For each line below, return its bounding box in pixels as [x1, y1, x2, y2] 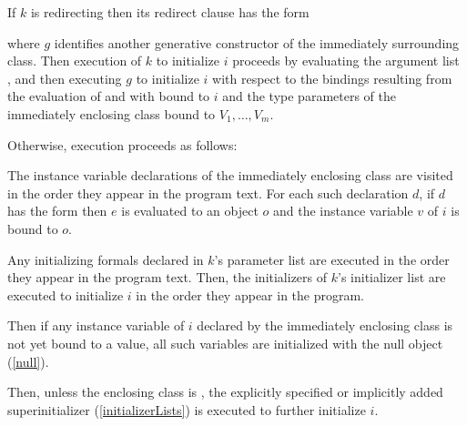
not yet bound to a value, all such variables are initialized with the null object [7, 333, 443, 352]
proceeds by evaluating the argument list [232, 51, 460, 70]
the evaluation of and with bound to [7, 86, 210, 106]
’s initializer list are [338, 268, 446, 287]
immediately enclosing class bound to [7, 104, 216, 123]
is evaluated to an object [121, 201, 259, 220]
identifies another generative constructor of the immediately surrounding [54, 33, 460, 52]
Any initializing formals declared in [7, 249, 204, 269]
